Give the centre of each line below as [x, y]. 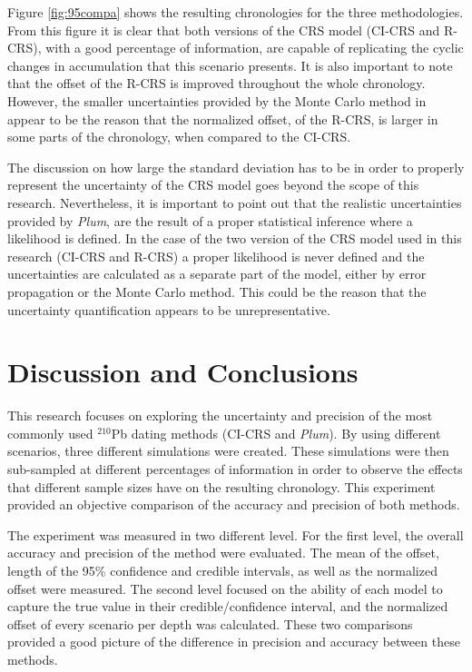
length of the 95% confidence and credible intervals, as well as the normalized [222, 570]
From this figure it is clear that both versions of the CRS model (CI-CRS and [224, 30]
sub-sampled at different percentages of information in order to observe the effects [235, 469]
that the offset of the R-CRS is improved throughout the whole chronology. [216, 83]
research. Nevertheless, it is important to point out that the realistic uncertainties [235, 202]
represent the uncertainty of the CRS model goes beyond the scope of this [213, 185]
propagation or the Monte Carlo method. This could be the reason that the [217, 291]
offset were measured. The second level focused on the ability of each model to [225, 588]
